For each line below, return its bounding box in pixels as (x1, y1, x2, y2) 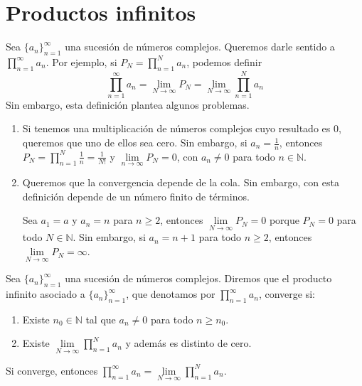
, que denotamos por (126, 286, 215, 301)
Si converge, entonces (6, 363, 98, 377)
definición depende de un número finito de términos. (22, 188, 250, 203)
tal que (85, 311, 116, 326)
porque (269, 213, 299, 227)
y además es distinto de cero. (125, 336, 252, 350)
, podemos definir (186, 54, 262, 69)
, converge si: (258, 286, 315, 301)
